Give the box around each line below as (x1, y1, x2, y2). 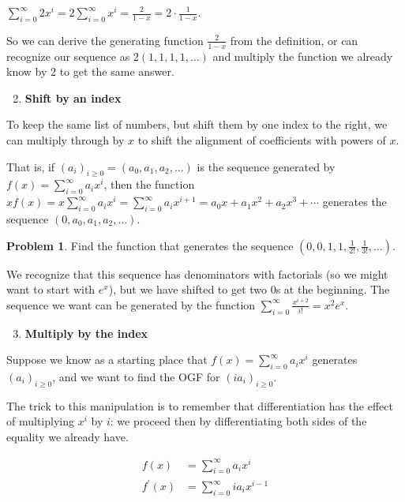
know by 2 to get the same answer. (6, 63, 174, 80)
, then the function (103, 176, 195, 193)
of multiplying (6, 413, 74, 429)
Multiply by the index (24, 324, 148, 341)
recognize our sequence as (6, 47, 130, 64)
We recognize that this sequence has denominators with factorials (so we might (6, 265, 388, 282)
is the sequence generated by (197, 158, 336, 174)
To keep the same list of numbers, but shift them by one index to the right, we (6, 116, 388, 133)
